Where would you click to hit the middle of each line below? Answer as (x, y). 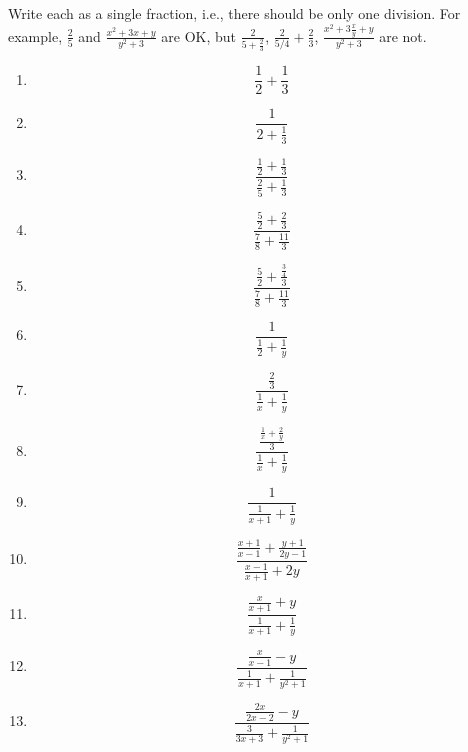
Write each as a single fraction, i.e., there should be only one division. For (234, 13)
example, (35, 35)
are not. (403, 35)
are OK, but (199, 35)
